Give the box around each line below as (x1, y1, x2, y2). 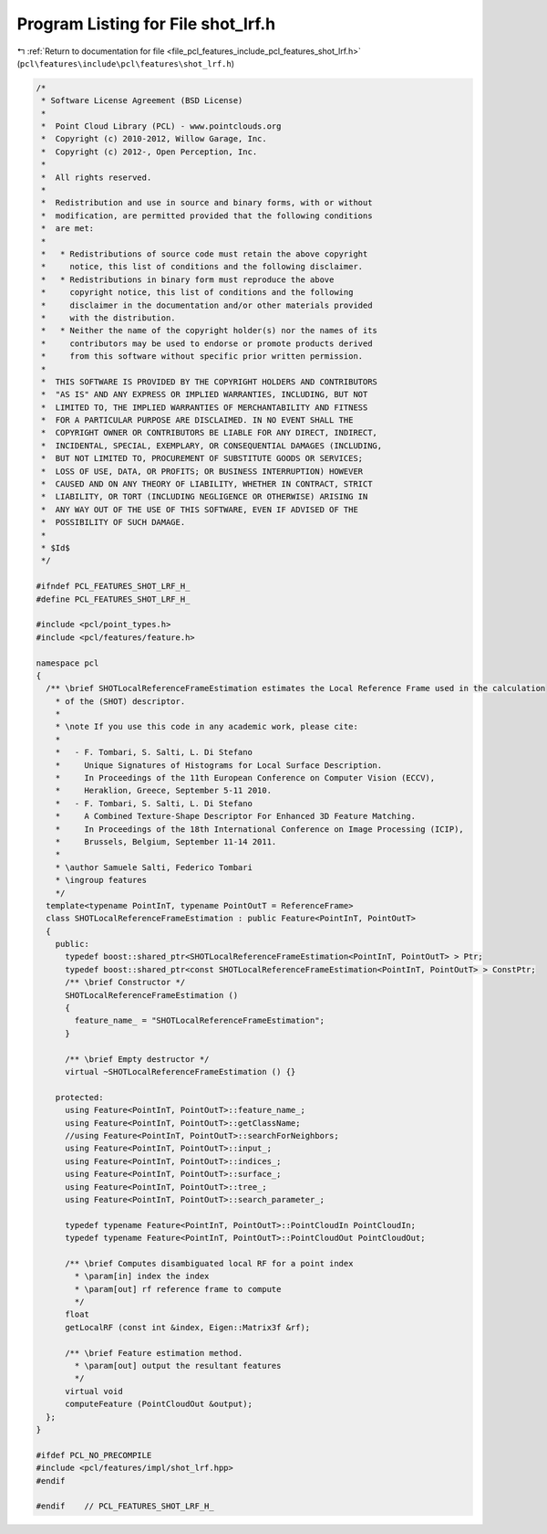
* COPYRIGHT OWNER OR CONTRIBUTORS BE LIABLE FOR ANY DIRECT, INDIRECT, (41, 427, 378, 438)
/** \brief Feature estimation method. (65, 1348, 243, 1358)
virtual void (65, 1386, 123, 1396)
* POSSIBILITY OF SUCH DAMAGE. (41, 517, 186, 528)
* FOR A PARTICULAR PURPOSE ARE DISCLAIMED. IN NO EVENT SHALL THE (41, 415, 354, 426)
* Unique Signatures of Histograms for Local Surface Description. (55, 760, 383, 771)
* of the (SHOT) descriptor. (55, 696, 186, 707)
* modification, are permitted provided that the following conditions (41, 210, 373, 221)
